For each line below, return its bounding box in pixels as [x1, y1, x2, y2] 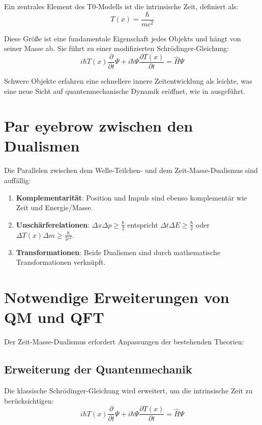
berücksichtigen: [4, 395, 54, 406]
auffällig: [4, 175, 31, 185]
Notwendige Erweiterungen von [4, 287, 229, 308]
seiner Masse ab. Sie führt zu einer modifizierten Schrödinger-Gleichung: [4, 43, 229, 54]
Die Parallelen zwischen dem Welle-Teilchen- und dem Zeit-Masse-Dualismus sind [4, 165, 258, 176]
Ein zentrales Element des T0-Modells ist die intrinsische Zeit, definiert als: [4, 1, 239, 11]
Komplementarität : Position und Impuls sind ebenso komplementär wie [16, 192, 247, 203]
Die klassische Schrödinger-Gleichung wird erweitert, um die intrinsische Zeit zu [4, 385, 253, 396]
